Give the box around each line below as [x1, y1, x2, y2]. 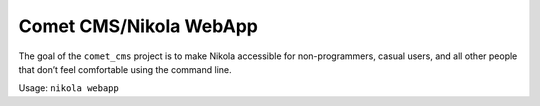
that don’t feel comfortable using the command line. [18, 63, 232, 75]
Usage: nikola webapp [18, 82, 119, 94]
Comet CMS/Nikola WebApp [18, 15, 259, 37]
